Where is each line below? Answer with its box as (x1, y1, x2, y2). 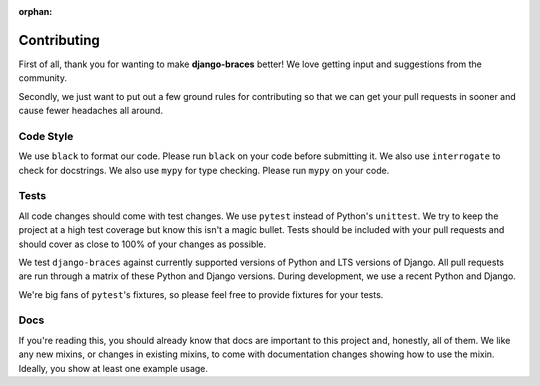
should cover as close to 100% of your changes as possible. (18, 238, 267, 250)
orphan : (18, 6, 53, 17)
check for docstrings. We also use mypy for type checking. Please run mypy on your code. (18, 164, 390, 176)
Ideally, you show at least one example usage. (18, 362, 209, 374)
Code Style (18, 129, 74, 143)
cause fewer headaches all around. (18, 105, 164, 117)
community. (18, 72, 67, 84)
